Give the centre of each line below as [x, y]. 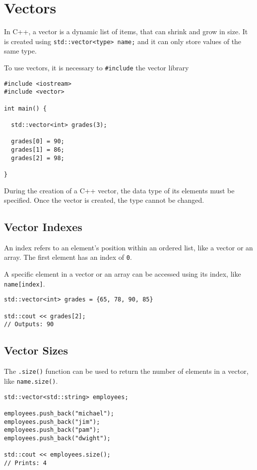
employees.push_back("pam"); [52, 430]
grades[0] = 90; [38, 142]
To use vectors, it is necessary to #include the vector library [96, 67]
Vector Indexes [43, 227]
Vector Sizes [36, 350]
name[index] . [25, 283]
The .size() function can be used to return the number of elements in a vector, [126, 371]
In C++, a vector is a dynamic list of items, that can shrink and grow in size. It [126, 31]
